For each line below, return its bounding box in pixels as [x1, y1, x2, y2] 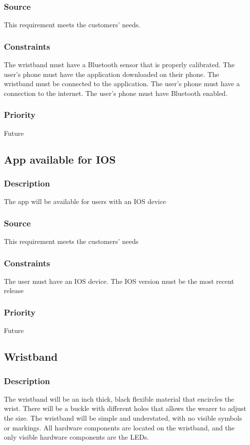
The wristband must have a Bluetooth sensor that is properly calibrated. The [4, 59, 235, 70]
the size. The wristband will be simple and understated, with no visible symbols [4, 413, 242, 423]
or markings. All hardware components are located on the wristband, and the [4, 422, 235, 432]
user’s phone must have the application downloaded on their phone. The [4, 69, 219, 79]
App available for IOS [4, 151, 116, 167]
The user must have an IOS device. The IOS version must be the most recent [4, 276, 234, 286]
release [4, 285, 24, 296]
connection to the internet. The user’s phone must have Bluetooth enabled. [4, 88, 228, 98]
